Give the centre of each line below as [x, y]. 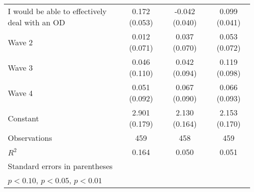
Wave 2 [21, 42]
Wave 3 [21, 67]
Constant [23, 118]
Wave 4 [21, 93]
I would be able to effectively [57, 11]
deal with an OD [37, 22]
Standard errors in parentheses [60, 166]
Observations [30, 138]
